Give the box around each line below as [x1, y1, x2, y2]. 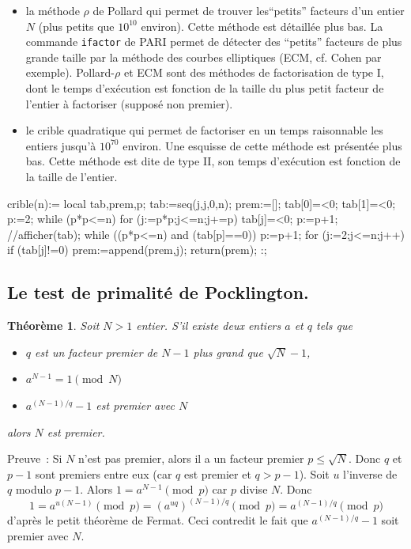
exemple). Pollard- [25, 64, 115, 81]
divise [239, 481, 268, 498]
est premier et [183, 465, 251, 482]
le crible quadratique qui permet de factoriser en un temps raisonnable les [25, 122, 383, 138]
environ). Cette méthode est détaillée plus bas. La [141, 17, 383, 34]
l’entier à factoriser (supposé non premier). [25, 95, 233, 112]
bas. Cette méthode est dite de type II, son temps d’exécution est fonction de [25, 153, 401, 169]
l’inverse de [343, 465, 398, 482]
